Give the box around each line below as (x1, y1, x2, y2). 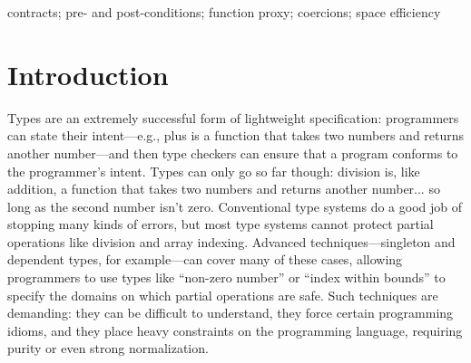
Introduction (7, 55, 169, 92)
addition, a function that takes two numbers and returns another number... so (7, 179, 440, 198)
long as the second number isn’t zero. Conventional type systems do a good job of (7, 196, 463, 215)
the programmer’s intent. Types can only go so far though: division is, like (7, 161, 420, 180)
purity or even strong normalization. (7, 339, 209, 358)
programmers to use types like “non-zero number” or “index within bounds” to (7, 268, 446, 287)
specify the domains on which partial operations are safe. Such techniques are (7, 285, 438, 304)
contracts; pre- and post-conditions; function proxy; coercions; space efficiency (7, 3, 441, 21)
